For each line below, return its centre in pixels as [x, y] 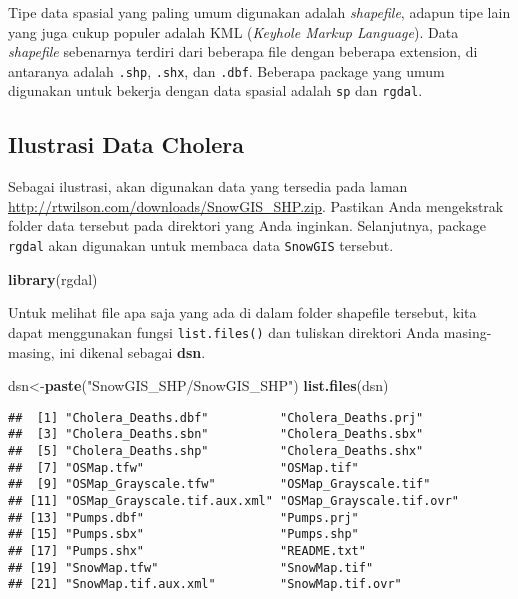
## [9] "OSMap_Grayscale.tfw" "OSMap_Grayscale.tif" [219, 484]
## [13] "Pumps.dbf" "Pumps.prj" [183, 517]
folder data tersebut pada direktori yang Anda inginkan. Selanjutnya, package [247, 225]
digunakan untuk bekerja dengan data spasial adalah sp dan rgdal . [215, 90]
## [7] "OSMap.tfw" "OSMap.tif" [183, 467]
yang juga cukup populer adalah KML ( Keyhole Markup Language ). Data [233, 31]
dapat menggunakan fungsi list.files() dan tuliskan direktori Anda [224, 331]
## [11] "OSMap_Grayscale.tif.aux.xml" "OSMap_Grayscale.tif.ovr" [234, 501]
